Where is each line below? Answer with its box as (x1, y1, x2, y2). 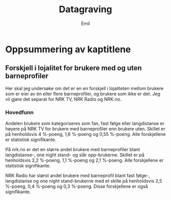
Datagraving (59, 4, 112, 15)
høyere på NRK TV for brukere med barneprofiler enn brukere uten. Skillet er (5, 126, 165, 132)
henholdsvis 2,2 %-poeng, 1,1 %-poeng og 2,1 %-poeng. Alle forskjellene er (5, 157, 164, 163)
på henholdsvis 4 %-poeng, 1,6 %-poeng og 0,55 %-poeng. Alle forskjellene (5, 131, 166, 137)
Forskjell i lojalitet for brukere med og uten (5, 64, 142, 72)
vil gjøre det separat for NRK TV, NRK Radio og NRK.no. (5, 96, 122, 102)
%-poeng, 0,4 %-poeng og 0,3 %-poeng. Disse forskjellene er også (5, 183, 148, 189)
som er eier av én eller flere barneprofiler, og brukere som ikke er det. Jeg (5, 91, 160, 97)
